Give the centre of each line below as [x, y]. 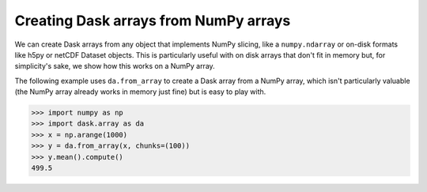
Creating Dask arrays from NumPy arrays [153, 21]
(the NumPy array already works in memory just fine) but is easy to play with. [140, 92]
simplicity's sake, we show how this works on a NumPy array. [115, 66]
